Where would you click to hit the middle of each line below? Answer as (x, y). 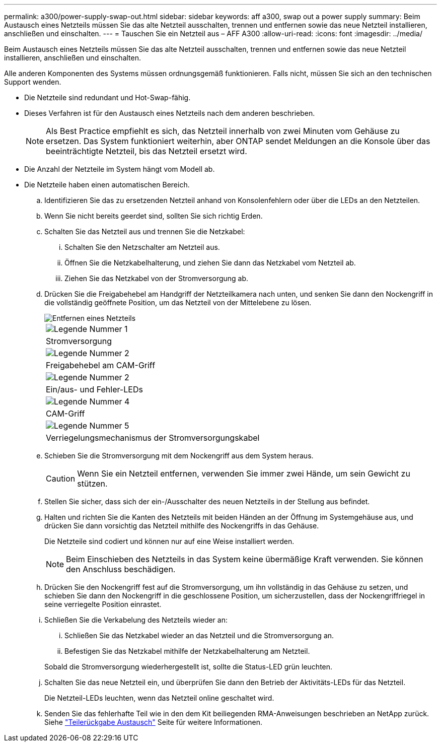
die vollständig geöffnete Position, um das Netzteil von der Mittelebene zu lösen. (178, 302)
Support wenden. (33, 82)
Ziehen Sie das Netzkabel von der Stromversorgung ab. (157, 278)
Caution (61, 479)
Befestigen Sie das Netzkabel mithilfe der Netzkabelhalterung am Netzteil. (187, 651)
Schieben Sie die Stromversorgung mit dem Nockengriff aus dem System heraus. (179, 456)
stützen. (92, 484)
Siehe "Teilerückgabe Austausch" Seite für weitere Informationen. (153, 722)
